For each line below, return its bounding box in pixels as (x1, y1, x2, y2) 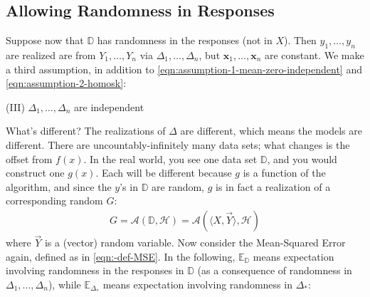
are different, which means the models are (180, 123, 362, 138)
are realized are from (6, 48, 96, 62)
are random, (152, 179, 204, 194)
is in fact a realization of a (216, 179, 331, 194)
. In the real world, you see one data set (83, 151, 258, 166)
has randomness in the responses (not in (97, 33, 273, 48)
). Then (283, 33, 317, 48)
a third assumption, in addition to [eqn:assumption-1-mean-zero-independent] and (6, 61, 362, 76)
